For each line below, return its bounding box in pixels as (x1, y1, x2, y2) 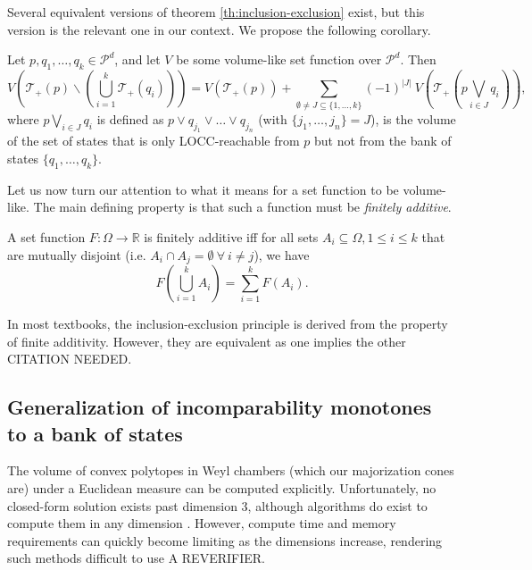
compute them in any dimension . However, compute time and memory (7, 514, 396, 532)
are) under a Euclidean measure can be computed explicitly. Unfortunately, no (7, 479, 436, 498)
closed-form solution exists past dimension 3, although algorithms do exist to (7, 496, 428, 515)
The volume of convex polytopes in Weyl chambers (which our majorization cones (7, 461, 454, 480)
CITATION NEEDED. (7, 349, 132, 368)
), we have (254, 245, 310, 264)
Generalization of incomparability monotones (7, 393, 432, 421)
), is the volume (370, 109, 456, 128)
